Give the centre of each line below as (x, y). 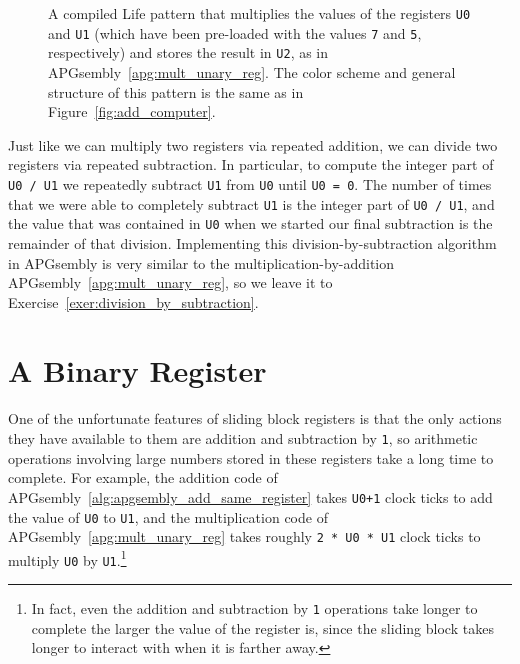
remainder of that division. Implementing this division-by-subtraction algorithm (252, 242)
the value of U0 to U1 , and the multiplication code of (168, 516)
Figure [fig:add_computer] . (132, 111)
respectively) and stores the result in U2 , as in (188, 52)
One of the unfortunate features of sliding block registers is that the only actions (255, 418)
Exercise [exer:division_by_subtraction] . (133, 301)
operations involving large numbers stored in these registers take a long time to (251, 457)
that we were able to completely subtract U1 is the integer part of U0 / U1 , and (251, 203)
